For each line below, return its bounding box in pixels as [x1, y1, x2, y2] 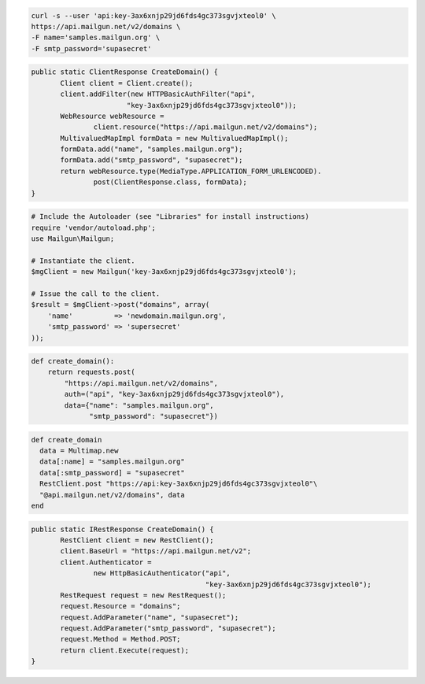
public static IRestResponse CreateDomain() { [31, 524, 214, 534]
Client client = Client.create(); [60, 79, 194, 87]
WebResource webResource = [60, 111, 164, 120]
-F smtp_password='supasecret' [31, 44, 153, 53]
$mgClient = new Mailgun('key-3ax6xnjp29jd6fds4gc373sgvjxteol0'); [31, 268, 297, 276]
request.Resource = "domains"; [60, 602, 181, 611]
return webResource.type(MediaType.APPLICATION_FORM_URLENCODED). [60, 166, 322, 176]
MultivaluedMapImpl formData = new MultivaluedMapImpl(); [60, 134, 289, 142]
